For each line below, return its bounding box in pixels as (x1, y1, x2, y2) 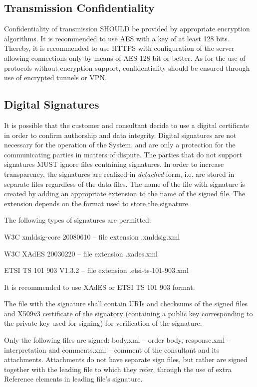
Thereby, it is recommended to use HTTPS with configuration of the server (4, 43, 235, 53)
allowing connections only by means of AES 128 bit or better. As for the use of (4, 52, 246, 63)
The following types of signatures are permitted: (4, 215, 151, 225)
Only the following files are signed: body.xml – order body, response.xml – (4, 335, 231, 345)
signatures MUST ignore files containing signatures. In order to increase (4, 159, 224, 169)
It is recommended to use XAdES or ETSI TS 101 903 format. (4, 281, 195, 292)
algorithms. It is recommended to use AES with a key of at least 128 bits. (4, 33, 230, 43)
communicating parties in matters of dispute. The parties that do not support (4, 149, 242, 159)
